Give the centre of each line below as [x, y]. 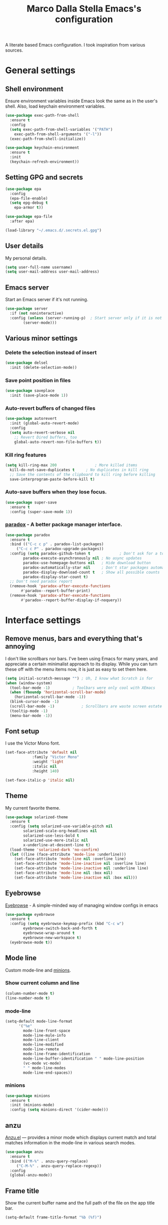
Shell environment [34, 89]
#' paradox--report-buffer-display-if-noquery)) [71, 600]
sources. [14, 50]
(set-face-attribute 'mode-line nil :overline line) [70, 859]
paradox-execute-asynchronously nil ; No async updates [82, 558]
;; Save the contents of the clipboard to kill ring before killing [82, 474]
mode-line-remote [41, 1049]
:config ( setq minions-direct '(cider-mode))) [59, 1110]
